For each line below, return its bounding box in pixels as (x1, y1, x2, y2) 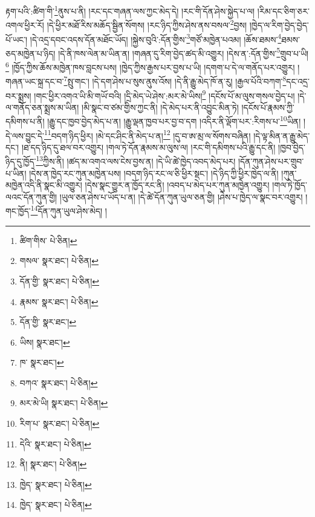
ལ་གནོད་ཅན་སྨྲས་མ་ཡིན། (5, 100, 79, 113)
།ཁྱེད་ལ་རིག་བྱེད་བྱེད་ (249, 18, 309, 31)
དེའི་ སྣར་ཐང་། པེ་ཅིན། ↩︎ (19, 437, 91, 450)
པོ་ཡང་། (5, 33, 28, 45)
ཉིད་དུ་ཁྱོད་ (5, 155, 36, 168)
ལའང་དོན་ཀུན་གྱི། (5, 190, 57, 203)
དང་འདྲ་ (286, 74, 310, 87)
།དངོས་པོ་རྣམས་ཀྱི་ (241, 100, 294, 113)
